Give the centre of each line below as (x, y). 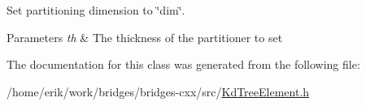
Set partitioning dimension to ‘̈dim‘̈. (96, 10)
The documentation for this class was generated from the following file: (183, 64)
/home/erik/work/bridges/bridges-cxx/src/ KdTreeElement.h (158, 91)
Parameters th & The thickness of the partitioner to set (145, 37)
